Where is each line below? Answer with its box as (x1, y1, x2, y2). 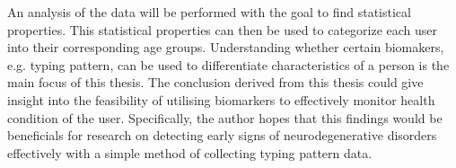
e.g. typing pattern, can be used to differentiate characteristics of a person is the (7, 55, 450, 74)
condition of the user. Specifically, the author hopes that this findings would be (7, 108, 443, 127)
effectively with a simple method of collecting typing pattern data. (7, 143, 373, 162)
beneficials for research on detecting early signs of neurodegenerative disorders (7, 126, 437, 145)
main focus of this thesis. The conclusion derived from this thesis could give (7, 73, 424, 92)
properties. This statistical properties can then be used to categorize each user (7, 20, 438, 39)
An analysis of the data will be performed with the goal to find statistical (7, 3, 411, 21)
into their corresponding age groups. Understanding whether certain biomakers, (7, 38, 444, 57)
